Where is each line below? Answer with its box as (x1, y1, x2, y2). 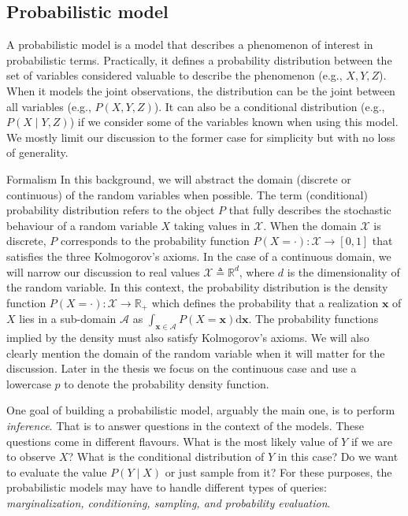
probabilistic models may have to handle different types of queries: (6, 479, 327, 496)
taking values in (173, 217, 250, 233)
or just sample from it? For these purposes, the (165, 463, 392, 480)
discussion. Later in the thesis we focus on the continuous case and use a (6, 360, 357, 377)
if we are (351, 432, 393, 449)
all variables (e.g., (6, 98, 91, 114)
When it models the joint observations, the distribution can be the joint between (6, 82, 395, 98)
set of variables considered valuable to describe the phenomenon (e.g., (6, 67, 343, 84)
